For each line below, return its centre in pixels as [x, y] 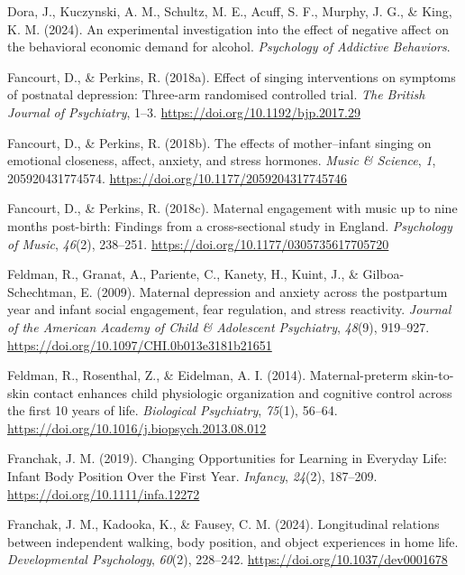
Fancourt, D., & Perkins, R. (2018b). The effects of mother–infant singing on [219, 142]
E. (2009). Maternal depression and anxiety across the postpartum [264, 291]
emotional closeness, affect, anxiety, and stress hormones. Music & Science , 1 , [222, 160]
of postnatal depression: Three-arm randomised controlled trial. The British [216, 94]
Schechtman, [42, 291]
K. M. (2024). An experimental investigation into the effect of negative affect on [228, 28]
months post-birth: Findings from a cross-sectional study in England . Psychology [230, 225]
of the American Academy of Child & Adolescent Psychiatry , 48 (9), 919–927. [219, 326]
